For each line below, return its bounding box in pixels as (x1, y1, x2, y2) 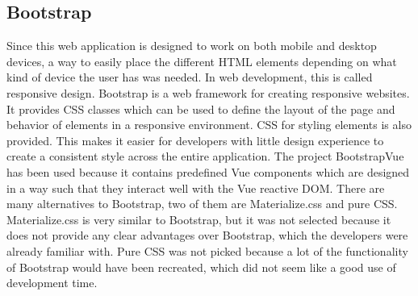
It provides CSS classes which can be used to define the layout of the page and (6, 100, 395, 117)
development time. (6, 274, 98, 291)
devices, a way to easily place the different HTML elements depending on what (6, 52, 397, 69)
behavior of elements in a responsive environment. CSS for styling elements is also (6, 116, 412, 133)
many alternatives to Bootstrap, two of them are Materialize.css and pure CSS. (6, 195, 398, 212)
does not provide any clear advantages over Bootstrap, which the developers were (6, 227, 408, 244)
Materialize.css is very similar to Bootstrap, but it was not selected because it (6, 211, 391, 227)
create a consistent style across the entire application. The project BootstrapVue (6, 148, 404, 165)
